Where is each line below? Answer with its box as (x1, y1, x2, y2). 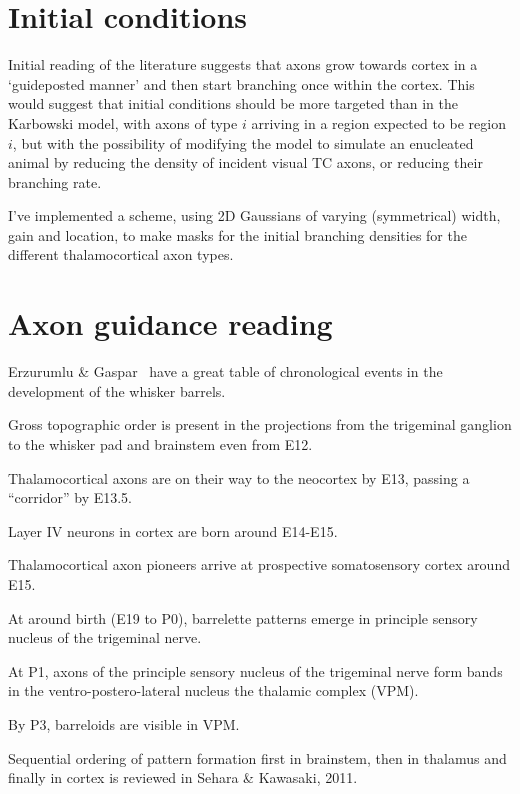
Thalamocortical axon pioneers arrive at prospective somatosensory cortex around (8, 554, 510, 575)
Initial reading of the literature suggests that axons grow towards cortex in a (8, 54, 478, 75)
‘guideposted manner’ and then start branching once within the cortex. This (8, 73, 475, 94)
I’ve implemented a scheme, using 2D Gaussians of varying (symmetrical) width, (8, 205, 501, 226)
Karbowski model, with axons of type (8, 112, 238, 133)
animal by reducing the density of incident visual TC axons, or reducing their (8, 152, 483, 173)
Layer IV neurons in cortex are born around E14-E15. (8, 520, 338, 541)
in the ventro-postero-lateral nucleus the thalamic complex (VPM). (8, 680, 419, 701)
